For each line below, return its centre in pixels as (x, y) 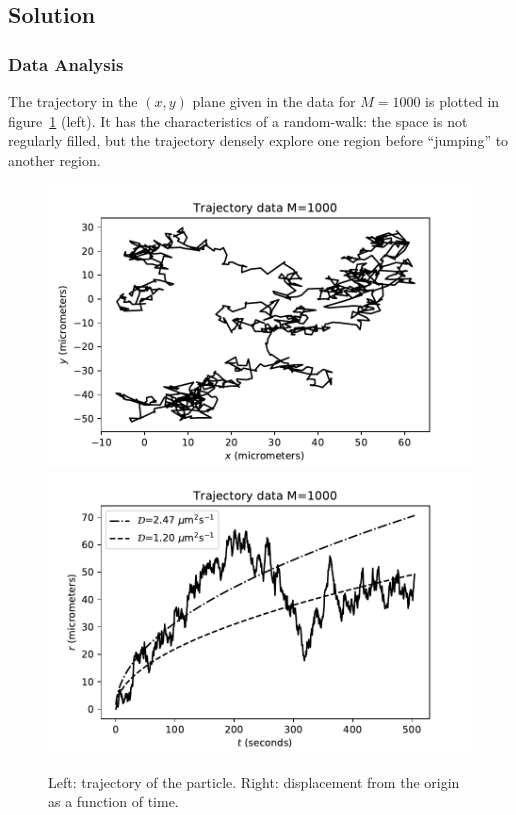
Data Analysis (66, 63)
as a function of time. (113, 801)
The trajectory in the (73, 101)
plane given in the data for (274, 101)
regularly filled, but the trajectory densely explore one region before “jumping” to (258, 140)
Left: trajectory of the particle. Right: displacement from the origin (254, 781)
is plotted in (462, 101)
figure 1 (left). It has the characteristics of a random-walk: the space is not (238, 120)
